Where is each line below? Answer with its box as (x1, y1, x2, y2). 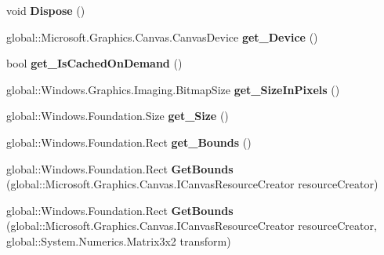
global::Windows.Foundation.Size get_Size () (6, 107, 229, 124)
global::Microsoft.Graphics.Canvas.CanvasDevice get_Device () (6, 28, 318, 45)
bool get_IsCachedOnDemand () (6, 55, 183, 71)
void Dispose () (6, 2, 85, 18)
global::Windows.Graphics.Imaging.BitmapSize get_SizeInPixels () (6, 81, 340, 97)
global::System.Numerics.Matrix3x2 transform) (6, 232, 231, 249)
